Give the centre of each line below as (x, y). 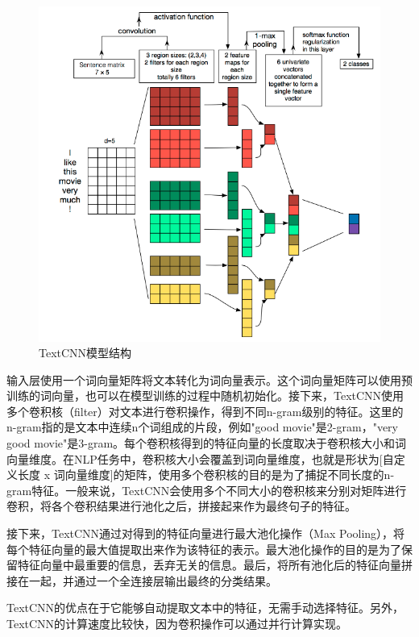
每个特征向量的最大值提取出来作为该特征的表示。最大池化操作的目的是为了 (204, 549)
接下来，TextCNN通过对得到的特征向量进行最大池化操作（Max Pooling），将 (206, 533)
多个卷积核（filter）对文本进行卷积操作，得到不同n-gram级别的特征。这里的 (205, 411)
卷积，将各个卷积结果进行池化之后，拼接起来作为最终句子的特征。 (181, 506)
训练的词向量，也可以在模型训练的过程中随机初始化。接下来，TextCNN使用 (205, 396)
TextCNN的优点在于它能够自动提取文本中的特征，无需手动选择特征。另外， (205, 608)
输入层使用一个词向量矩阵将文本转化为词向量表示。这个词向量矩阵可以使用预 (209, 379)
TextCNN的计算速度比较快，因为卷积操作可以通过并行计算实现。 (177, 623)
